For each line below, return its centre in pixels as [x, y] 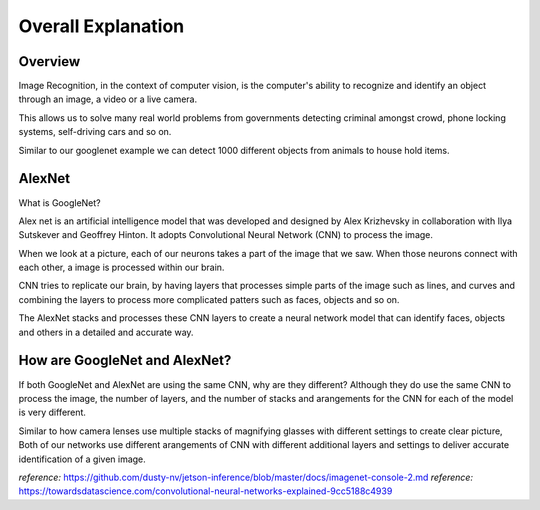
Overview [49, 61]
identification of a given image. [82, 459]
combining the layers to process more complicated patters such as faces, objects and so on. [209, 299]
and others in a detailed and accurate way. [106, 332]
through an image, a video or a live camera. [108, 99]
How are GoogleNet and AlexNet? [125, 360]
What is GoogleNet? [59, 202]
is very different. [52, 412]
